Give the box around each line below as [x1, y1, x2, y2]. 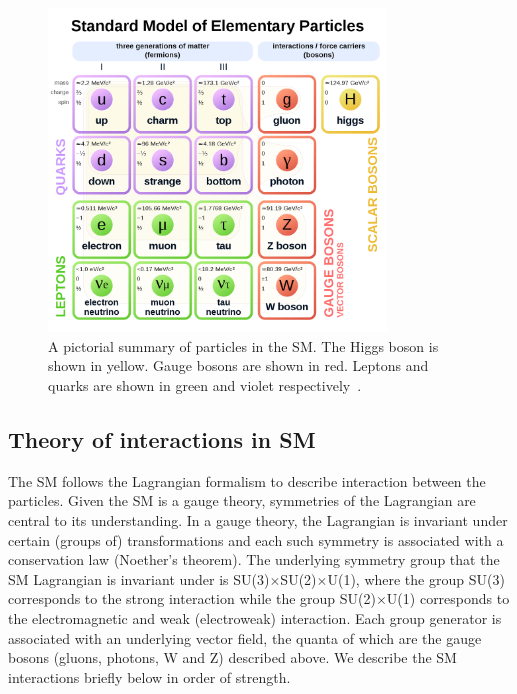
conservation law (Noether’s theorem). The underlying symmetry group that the [8, 549, 500, 570]
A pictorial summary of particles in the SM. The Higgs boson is [48, 335, 439, 356]
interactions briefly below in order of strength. [8, 666, 291, 687]
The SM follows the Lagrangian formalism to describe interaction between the [8, 470, 486, 491]
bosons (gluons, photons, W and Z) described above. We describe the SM [8, 647, 457, 668]
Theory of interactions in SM [8, 424, 316, 455]
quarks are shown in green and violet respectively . [48, 375, 362, 396]
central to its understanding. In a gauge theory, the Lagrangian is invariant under [8, 510, 508, 531]
